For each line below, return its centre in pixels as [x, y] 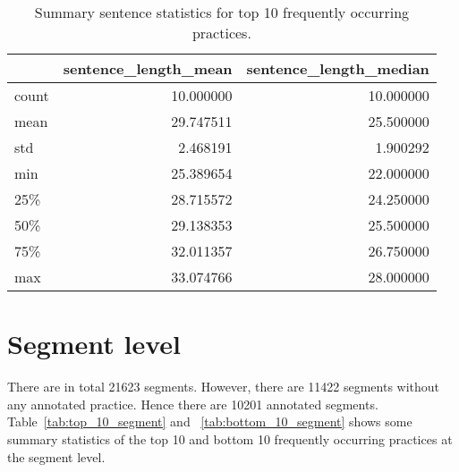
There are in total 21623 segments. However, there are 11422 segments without [224, 387]
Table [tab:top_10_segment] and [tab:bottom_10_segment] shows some [210, 421]
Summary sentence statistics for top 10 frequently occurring [222, 12]
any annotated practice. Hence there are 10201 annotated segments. [193, 404]
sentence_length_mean [148, 68]
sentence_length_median [338, 68]
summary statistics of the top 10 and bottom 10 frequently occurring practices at [230, 438]
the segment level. [56, 456]
